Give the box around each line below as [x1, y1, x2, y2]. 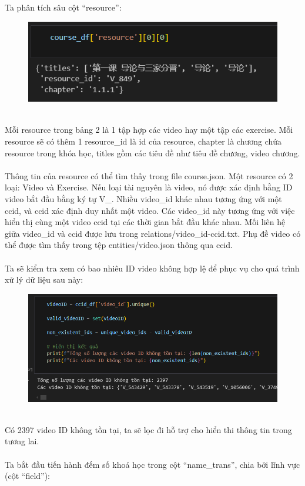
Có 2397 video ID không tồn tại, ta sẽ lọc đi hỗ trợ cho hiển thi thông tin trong [5, 423, 292, 435]
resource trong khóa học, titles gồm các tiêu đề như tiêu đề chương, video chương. [5, 146, 300, 159]
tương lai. [5, 435, 39, 447]
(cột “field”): [5, 470, 50, 482]
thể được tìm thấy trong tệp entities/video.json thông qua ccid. [5, 239, 233, 251]
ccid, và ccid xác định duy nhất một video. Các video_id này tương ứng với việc [5, 204, 295, 216]
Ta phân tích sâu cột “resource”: [5, 1, 122, 13]
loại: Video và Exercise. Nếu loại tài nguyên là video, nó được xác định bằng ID [5, 181, 293, 193]
